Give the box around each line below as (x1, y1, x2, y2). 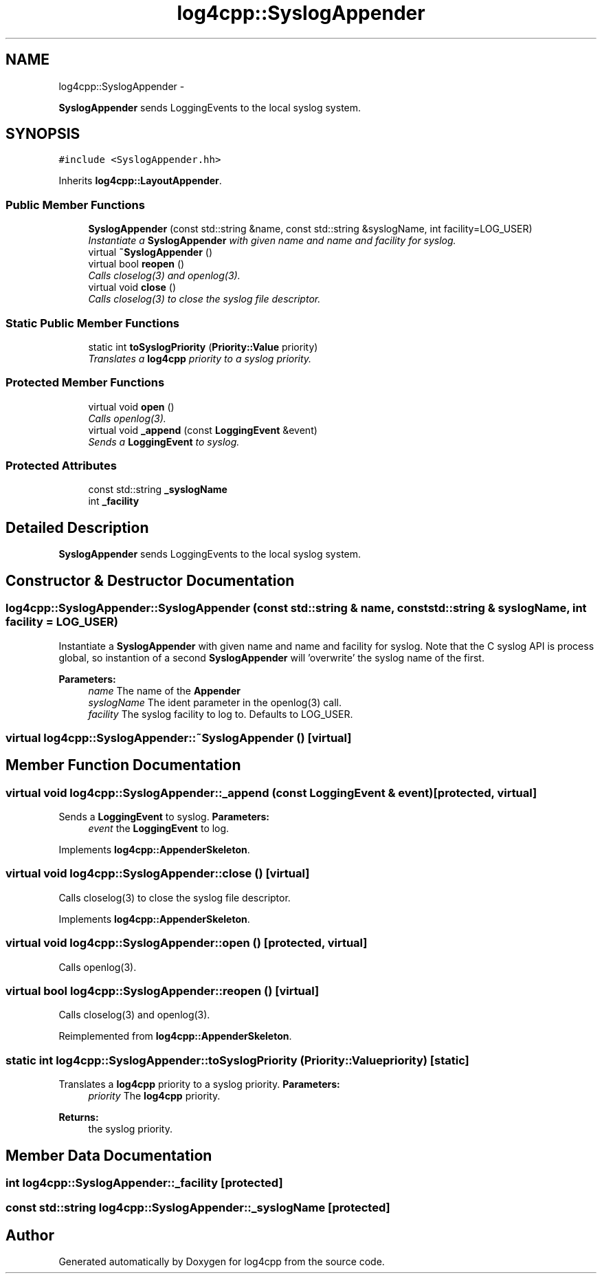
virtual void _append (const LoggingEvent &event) (88, 424, 317, 436)
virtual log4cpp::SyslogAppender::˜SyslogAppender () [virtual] (5, 730, 352, 745)
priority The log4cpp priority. (88, 1090, 221, 1102)
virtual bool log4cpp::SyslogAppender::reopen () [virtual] (5, 983, 320, 998)
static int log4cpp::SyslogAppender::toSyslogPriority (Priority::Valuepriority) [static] (5, 1053, 469, 1067)
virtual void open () (88, 400, 175, 413)
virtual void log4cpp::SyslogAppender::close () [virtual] (5, 866, 310, 881)
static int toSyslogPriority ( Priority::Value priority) (88, 340, 318, 353)
